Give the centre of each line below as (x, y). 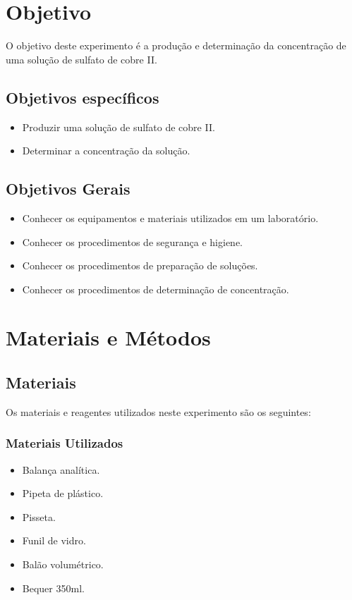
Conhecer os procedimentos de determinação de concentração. (156, 289)
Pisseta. (39, 516)
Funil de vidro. (54, 540)
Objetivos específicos (83, 97)
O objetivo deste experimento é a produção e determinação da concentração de (176, 45)
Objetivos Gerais (68, 189)
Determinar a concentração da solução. (106, 151)
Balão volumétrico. (63, 564)
